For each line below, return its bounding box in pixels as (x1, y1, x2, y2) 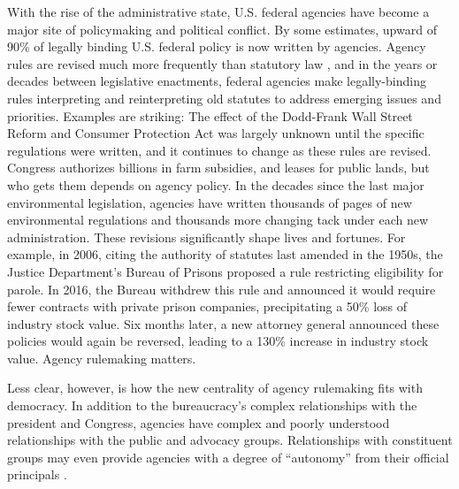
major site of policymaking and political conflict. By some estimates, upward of (7, 19, 437, 38)
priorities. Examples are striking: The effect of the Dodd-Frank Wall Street (7, 106, 413, 125)
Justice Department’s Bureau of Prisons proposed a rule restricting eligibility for (7, 262, 444, 280)
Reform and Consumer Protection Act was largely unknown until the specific (7, 124, 425, 142)
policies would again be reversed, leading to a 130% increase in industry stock (7, 332, 429, 350)
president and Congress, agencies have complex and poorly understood (7, 413, 390, 432)
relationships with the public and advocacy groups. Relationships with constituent (7, 431, 453, 449)
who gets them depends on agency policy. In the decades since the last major (7, 175, 425, 194)
